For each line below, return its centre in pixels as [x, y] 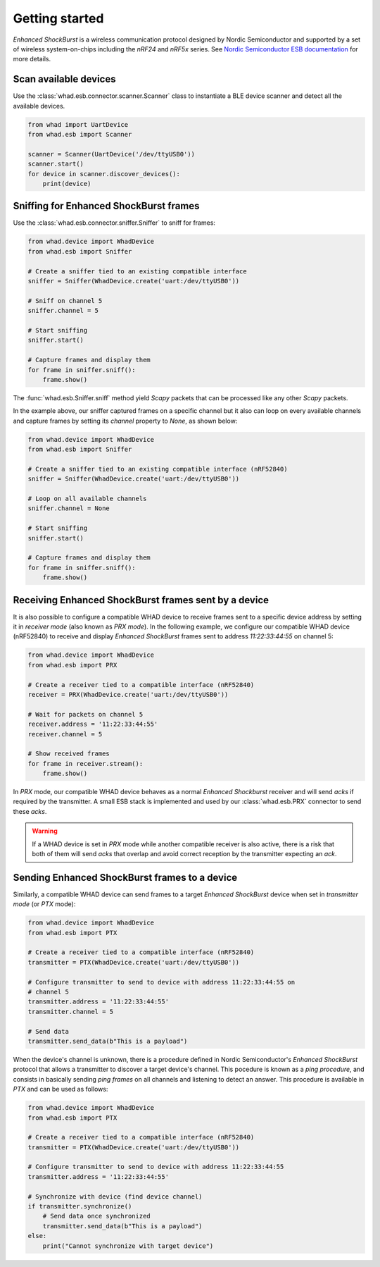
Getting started [58, 18]
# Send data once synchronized [96, 1216]
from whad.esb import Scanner [80, 134]
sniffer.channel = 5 [63, 311]
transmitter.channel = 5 [71, 1012]
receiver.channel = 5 [65, 734]
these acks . [30, 811]
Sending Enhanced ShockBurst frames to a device [125, 877]
